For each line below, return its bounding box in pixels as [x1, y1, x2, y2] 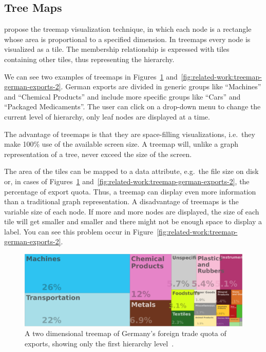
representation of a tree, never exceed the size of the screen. [4, 148, 192, 159]
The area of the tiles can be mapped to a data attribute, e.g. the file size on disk [4, 166, 259, 177]
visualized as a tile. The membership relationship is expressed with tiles [4, 44, 230, 54]
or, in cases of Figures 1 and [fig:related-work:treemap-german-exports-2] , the [4, 175, 250, 186]
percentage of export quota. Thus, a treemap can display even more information [4, 186, 256, 197]
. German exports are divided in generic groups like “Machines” [61, 81, 261, 92]
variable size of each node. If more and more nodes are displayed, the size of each [4, 206, 259, 217]
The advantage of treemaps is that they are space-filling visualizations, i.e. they [4, 128, 255, 139]
